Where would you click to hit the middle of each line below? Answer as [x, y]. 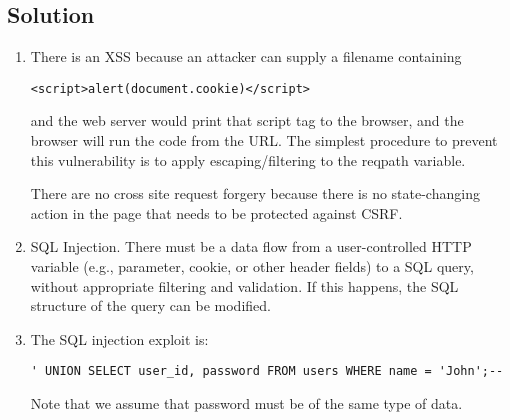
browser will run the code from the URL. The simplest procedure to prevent [264, 140]
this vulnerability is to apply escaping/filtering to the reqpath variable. [248, 159]
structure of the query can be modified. [150, 305]
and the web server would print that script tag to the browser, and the [247, 120]
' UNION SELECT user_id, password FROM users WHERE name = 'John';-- [267, 371]
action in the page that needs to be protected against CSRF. [216, 212]
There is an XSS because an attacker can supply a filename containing [246, 56]
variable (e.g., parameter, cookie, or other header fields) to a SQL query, [252, 266]
